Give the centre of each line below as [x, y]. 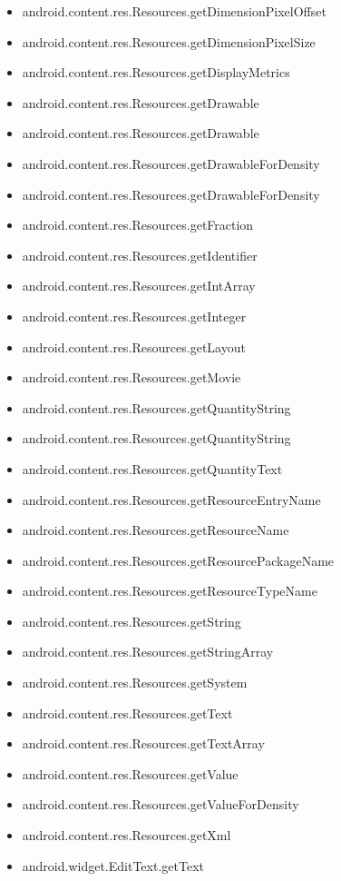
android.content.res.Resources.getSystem [135, 683]
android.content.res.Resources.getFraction [138, 225]
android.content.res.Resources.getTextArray [143, 743]
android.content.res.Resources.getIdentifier [140, 255]
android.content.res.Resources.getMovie [132, 377]
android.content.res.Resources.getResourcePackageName [178, 560]
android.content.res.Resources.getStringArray [148, 652]
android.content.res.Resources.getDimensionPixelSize [169, 41]
